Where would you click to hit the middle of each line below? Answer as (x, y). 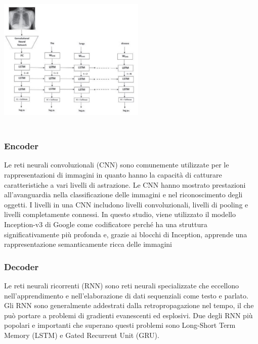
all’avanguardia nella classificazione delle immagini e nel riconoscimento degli (123, 195)
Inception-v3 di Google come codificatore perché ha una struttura (106, 224)
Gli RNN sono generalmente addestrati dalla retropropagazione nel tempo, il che (129, 305)
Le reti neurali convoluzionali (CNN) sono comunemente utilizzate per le (117, 165)
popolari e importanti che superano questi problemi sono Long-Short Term (120, 325)
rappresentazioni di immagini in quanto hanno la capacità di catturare (113, 174)
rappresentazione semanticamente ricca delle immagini (88, 244)
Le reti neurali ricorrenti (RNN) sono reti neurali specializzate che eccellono (121, 285)
